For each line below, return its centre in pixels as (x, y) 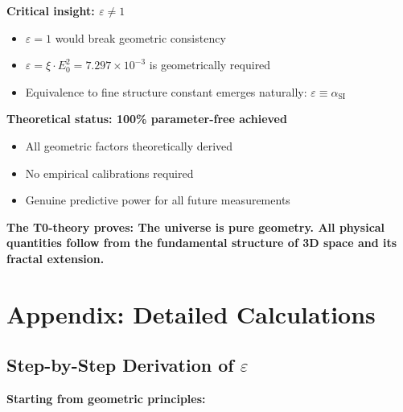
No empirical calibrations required (109, 173)
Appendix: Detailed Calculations (191, 313)
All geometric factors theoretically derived (129, 145)
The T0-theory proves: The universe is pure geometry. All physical (196, 227)
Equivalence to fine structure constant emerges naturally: (166, 91)
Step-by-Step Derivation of (120, 365)
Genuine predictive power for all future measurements (158, 200)
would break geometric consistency (140, 37)
